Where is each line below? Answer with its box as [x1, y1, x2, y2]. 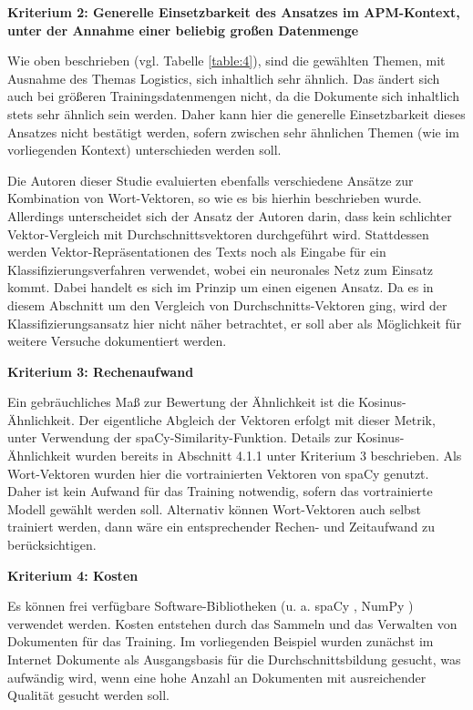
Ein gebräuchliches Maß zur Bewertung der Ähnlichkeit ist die [7, 392, 355, 411]
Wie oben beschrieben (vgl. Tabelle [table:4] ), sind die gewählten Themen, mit [7, 51, 446, 70]
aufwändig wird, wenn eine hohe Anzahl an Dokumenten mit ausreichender [7, 667, 427, 686]
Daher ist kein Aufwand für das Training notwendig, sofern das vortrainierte [7, 482, 433, 501]
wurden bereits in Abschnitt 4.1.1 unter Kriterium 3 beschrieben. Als [75, 446, 462, 465]
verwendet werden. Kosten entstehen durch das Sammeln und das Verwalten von [7, 614, 458, 633]
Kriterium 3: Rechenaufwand [7, 361, 194, 380]
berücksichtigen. [7, 535, 97, 554]
